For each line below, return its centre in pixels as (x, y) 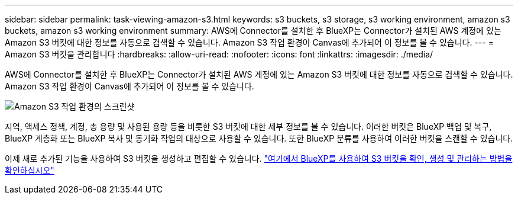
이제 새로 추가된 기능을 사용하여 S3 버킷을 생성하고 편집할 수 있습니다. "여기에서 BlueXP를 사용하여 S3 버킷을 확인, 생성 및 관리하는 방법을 (259, 158)
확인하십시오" (30, 170)
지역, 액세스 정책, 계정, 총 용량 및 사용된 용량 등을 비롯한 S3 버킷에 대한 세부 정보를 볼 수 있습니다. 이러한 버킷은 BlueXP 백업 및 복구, (248, 126)
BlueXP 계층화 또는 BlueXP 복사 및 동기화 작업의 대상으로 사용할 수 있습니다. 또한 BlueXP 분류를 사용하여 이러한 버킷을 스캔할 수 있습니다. (259, 138)
